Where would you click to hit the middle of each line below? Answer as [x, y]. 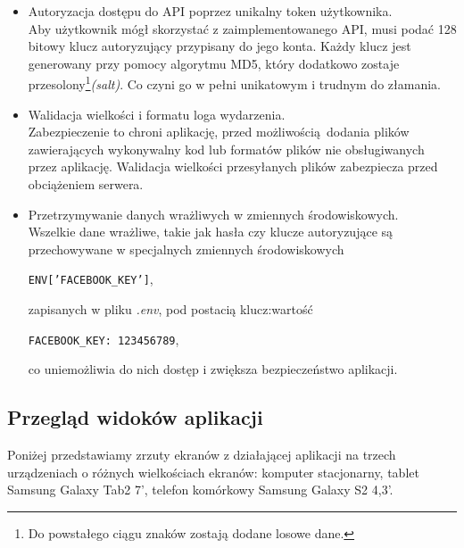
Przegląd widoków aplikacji [135, 417]
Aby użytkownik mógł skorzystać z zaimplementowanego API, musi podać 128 [242, 28]
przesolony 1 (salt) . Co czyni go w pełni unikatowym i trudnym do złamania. [234, 83]
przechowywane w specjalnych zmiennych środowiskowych [186, 249]
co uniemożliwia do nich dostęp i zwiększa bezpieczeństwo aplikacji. [213, 369]
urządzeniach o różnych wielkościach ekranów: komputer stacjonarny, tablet [213, 472]
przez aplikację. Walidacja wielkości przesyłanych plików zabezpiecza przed [233, 166]
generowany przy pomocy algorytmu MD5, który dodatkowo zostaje [214, 63]
